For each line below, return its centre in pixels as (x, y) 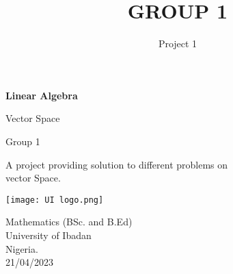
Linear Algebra (42, 95)
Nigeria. (22, 248)
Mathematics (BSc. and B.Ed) (69, 222)
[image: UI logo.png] (55, 200)
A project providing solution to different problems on (117, 164)
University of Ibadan (49, 235)
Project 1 (178, 43)
